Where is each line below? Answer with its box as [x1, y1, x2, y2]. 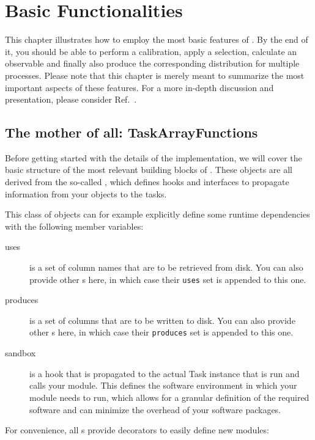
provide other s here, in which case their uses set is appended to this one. [29, 273, 306, 285]
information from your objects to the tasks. [5, 187, 167, 200]
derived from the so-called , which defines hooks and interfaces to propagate [5, 175, 289, 188]
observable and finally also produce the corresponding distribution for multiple [5, 57, 300, 70]
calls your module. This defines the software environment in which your [29, 379, 297, 392]
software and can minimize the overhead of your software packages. [29, 403, 281, 416]
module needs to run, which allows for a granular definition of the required [29, 391, 309, 403]
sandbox [5, 346, 36, 359]
